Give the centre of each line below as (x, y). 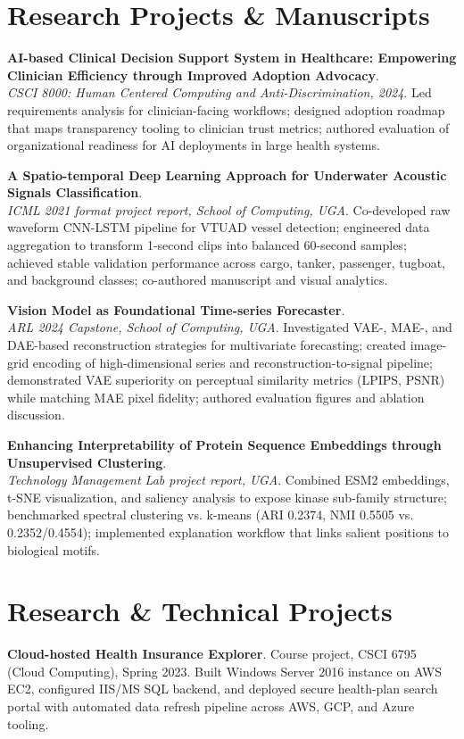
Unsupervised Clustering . (87, 462)
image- (428, 345)
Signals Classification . (75, 192)
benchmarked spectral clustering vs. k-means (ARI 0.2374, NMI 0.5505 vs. (211, 515)
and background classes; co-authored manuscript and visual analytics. (198, 280)
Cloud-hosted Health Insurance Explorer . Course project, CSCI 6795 (212, 654)
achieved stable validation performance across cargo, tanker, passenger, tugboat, (227, 262)
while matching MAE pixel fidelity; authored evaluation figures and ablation (216, 397)
